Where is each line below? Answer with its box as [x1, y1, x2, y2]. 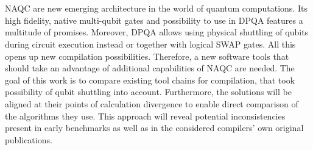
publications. [5, 133, 52, 146]
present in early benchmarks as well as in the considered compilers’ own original [5, 121, 304, 134]
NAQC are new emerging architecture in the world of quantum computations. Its [5, 2, 308, 15]
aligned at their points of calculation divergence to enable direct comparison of [5, 97, 298, 110]
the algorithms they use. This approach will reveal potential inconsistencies [5, 109, 286, 122]
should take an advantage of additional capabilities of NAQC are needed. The [5, 62, 295, 74]
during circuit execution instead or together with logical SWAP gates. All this [5, 37, 296, 50]
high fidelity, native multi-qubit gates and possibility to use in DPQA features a [5, 13, 303, 26]
